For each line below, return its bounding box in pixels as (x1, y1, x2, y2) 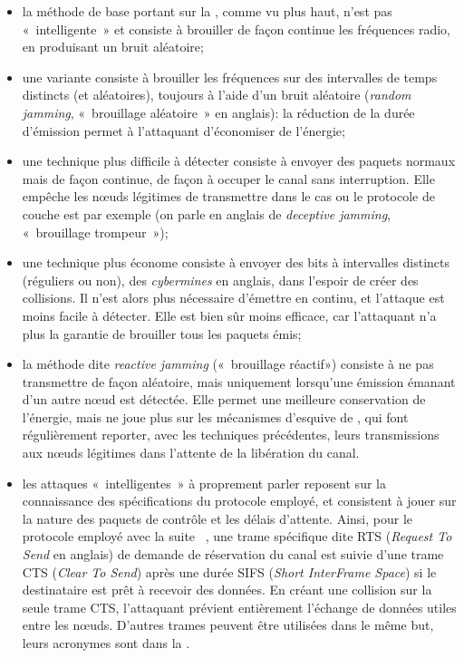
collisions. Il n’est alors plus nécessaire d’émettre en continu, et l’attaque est (22, 288, 445, 307)
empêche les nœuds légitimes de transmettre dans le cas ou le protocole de (22, 187, 435, 206)
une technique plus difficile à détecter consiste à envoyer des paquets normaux (22, 151, 456, 170)
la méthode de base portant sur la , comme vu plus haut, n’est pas (22, 2, 392, 20)
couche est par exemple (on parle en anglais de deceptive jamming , (22, 204, 391, 223)
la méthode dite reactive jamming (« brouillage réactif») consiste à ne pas (22, 354, 434, 373)
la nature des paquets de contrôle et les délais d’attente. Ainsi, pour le (22, 508, 413, 527)
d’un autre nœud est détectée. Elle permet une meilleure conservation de (22, 390, 426, 409)
